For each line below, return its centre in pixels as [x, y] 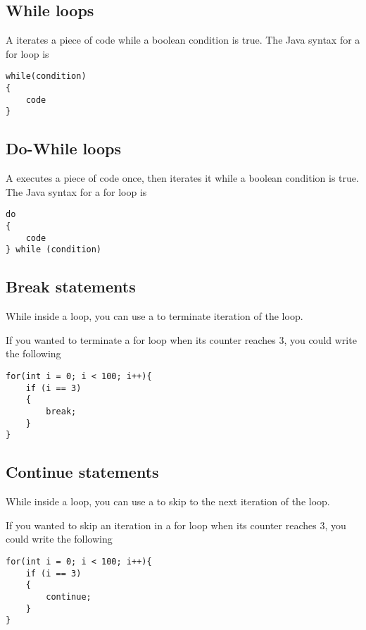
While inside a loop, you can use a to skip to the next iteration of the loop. [168, 501]
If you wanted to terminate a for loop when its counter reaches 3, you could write [181, 339]
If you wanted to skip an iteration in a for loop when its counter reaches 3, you [176, 525]
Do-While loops [64, 148]
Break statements [71, 286]
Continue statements [82, 472]
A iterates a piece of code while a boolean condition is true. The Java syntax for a [183, 40]
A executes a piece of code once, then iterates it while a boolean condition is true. [182, 178]
